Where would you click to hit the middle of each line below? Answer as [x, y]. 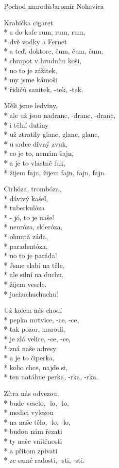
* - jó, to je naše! [29, 217]
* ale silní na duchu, [34, 274]
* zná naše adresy [30, 348]
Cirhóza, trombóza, [33, 189]
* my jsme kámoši [31, 80]
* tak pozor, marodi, [34, 329]
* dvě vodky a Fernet [35, 41]
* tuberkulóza [25, 208]
